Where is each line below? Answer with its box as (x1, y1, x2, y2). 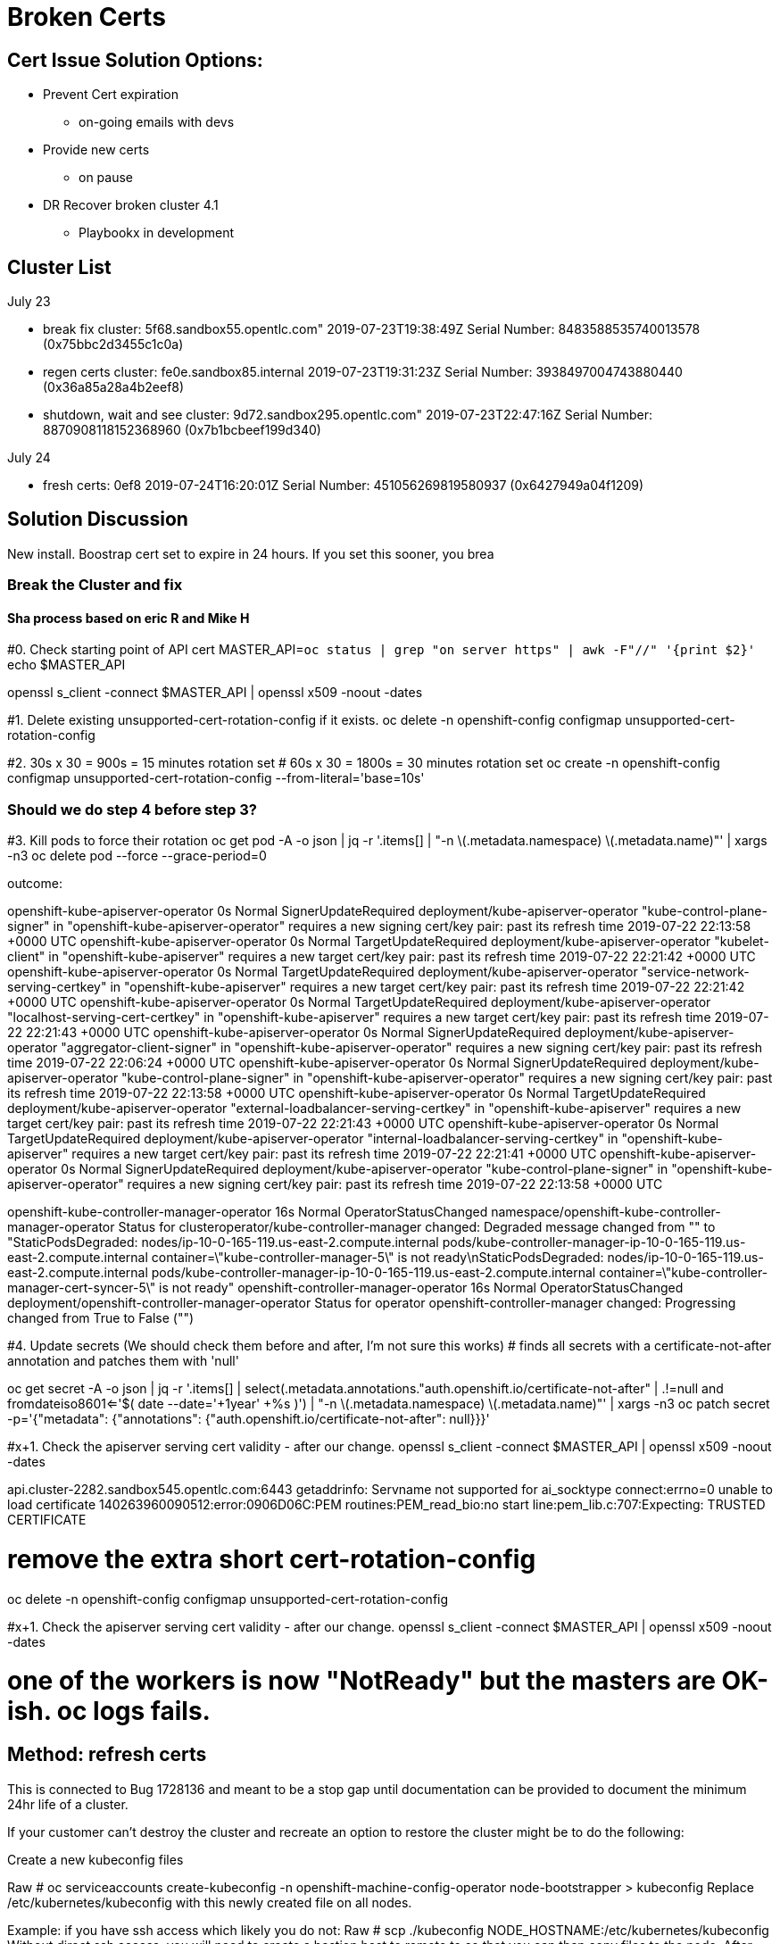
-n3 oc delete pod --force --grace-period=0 (7, 848, 267, 864)
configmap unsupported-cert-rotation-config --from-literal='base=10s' (7, 770, 425, 786)
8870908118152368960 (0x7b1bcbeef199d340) (43, 422, 321, 438)
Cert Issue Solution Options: (7, 48, 263, 71)
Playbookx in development (79, 225, 235, 241)
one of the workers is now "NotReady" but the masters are (7, 1666, 716, 1697)
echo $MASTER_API (7, 657, 126, 673)
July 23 (7, 294, 51, 310)
